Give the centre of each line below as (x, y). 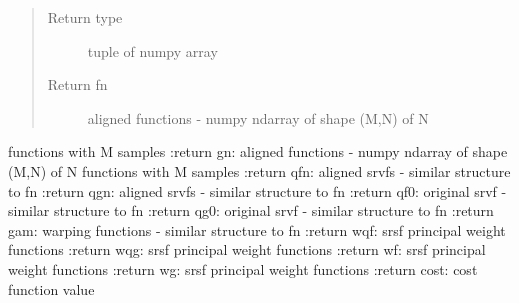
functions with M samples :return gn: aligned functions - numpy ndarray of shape (258, 151)
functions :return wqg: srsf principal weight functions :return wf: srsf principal (247, 249)
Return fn (77, 84)
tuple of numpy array (152, 50)
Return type (85, 17)
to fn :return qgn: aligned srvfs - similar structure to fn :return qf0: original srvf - (257, 190)
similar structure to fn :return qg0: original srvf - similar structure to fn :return (251, 210)
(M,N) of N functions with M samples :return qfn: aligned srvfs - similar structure (259, 170)
